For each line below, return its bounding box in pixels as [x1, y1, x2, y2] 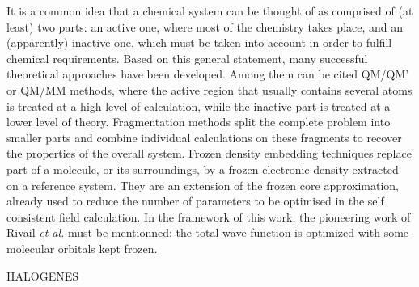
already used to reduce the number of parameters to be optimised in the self [6, 192, 384, 209]
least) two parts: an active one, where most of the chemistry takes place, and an [6, 18, 404, 35]
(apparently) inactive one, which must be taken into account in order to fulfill [6, 34, 392, 51]
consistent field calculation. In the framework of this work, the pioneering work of [6, 208, 411, 225]
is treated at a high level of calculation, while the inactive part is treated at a [6, 97, 391, 114]
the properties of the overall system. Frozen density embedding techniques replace [6, 145, 412, 162]
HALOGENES [6, 267, 78, 284]
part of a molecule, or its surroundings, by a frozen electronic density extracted [6, 160, 399, 177]
